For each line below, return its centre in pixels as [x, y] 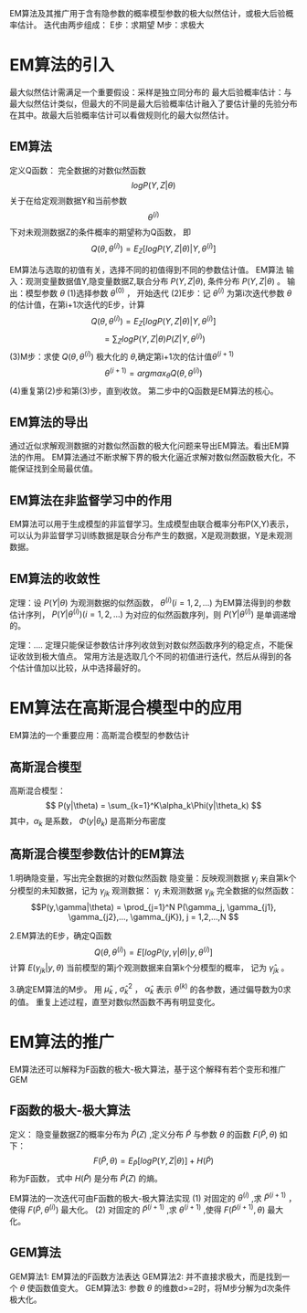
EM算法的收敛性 [55, 578]
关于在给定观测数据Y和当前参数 [69, 200]
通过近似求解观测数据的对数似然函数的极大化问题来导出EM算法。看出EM [146, 446]
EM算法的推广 [62, 1042]
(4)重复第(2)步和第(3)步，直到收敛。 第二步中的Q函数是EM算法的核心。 [144, 390]
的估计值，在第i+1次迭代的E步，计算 [77, 304]
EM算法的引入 [62, 65]
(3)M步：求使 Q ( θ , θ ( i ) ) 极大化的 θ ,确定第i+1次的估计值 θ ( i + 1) [122, 356]
